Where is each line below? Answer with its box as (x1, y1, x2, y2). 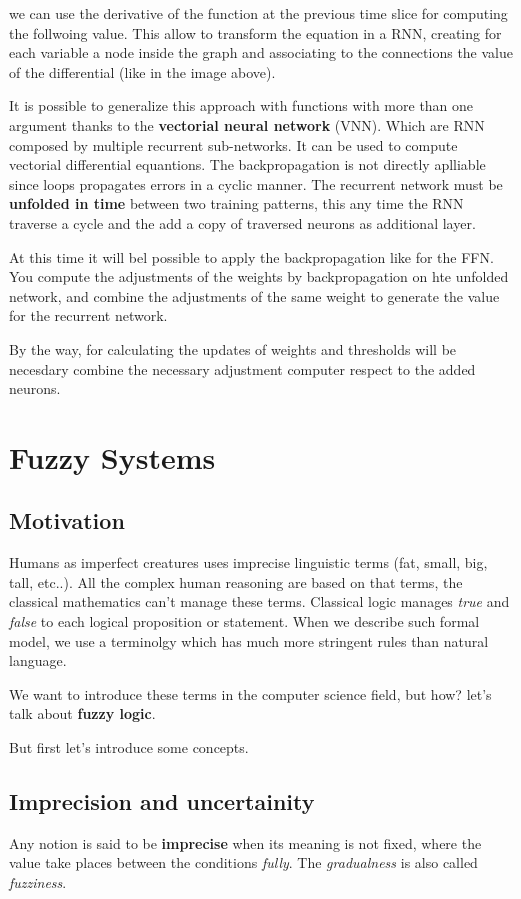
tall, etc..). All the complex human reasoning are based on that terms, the (9, 571, 463, 592)
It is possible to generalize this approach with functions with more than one (9, 95, 474, 116)
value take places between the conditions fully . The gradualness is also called (9, 852, 478, 873)
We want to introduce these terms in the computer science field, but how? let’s (9, 683, 492, 704)
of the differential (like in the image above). (9, 61, 276, 82)
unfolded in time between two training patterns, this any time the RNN (9, 193, 464, 214)
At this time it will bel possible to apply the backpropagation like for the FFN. (9, 246, 494, 267)
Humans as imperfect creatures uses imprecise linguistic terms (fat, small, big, (9, 552, 488, 573)
